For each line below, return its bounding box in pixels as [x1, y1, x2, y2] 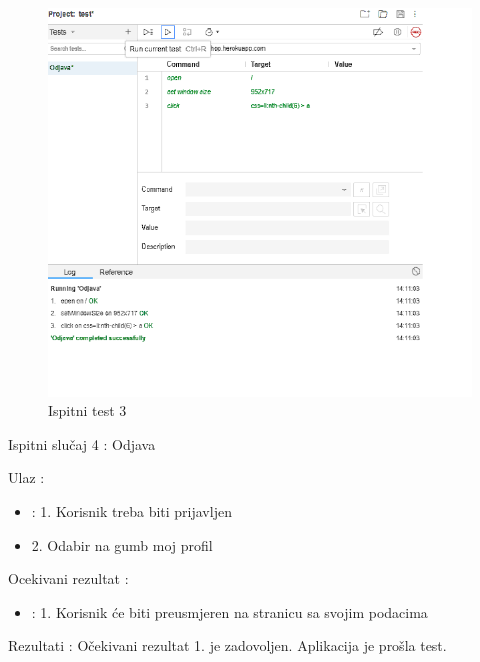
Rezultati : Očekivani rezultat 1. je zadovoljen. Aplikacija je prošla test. [8, 635, 447, 656]
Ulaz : [8, 467, 45, 488]
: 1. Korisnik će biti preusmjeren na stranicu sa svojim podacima [31, 601, 428, 622]
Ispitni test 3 [48, 400, 127, 421]
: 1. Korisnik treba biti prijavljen [31, 500, 232, 521]
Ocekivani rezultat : [8, 568, 129, 589]
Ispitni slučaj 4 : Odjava [8, 433, 156, 454]
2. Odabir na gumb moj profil [31, 534, 213, 555]
